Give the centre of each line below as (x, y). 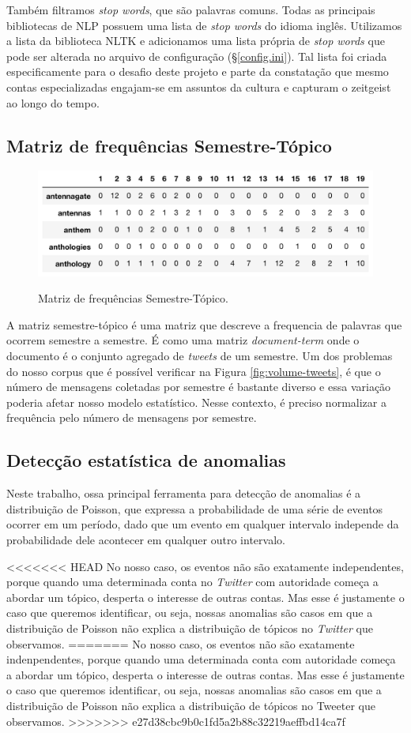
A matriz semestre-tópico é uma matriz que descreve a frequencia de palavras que (204, 324)
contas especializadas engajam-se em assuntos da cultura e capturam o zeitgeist (199, 86)
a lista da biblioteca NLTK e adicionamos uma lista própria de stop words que (196, 41)
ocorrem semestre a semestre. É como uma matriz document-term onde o (183, 340)
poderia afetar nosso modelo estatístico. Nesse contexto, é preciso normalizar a (196, 402)
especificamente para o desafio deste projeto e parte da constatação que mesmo (198, 71)
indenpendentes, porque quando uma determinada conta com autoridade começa (201, 659)
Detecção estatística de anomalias (146, 460)
